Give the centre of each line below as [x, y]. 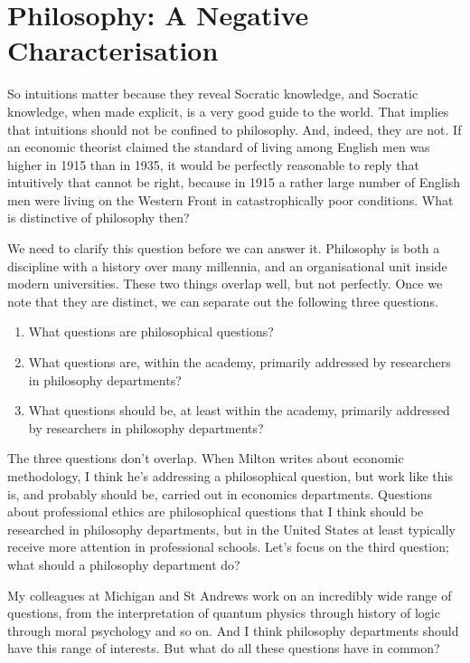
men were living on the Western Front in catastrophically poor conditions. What [230, 199]
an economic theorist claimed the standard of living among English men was [219, 147]
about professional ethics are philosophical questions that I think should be [216, 511]
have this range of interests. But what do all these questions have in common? [224, 648]
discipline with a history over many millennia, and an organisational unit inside [227, 265]
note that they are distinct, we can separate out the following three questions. [223, 301]
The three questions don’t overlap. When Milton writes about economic [206, 458]
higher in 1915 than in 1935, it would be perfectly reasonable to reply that [214, 164]
